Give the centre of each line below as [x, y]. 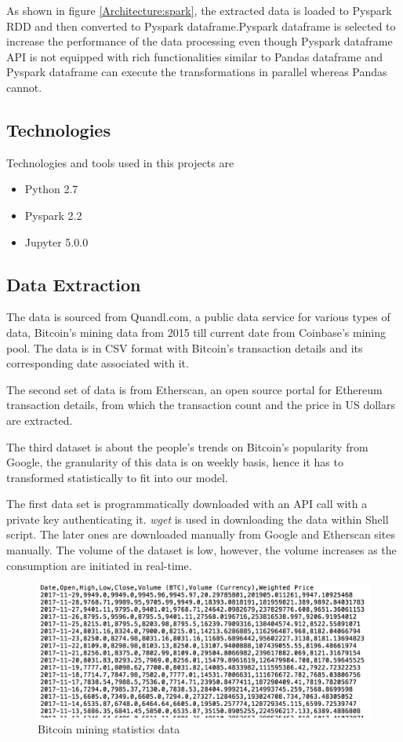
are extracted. [40, 420]
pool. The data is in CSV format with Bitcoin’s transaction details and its [185, 347]
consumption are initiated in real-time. [99, 565]
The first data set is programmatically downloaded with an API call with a [187, 504]
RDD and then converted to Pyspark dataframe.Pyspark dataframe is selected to [201, 26]
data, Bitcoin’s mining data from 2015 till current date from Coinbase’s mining [196, 332]
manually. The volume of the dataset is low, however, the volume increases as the [201, 550]
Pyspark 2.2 [53, 215]
